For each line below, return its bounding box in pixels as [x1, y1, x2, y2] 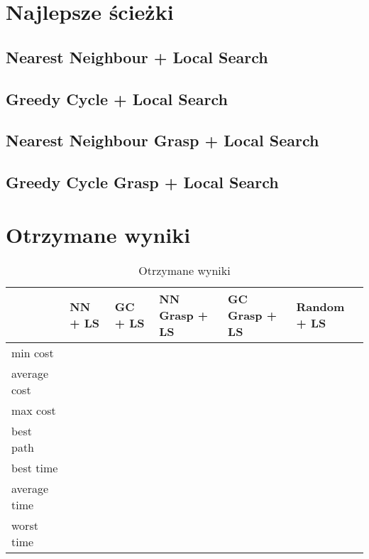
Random [296, 298, 345, 315]
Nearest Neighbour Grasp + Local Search [6, 129, 319, 151]
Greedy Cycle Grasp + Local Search [6, 171, 279, 193]
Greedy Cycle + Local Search [6, 87, 228, 109]
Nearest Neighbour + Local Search [6, 45, 268, 67]
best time [11, 459, 58, 476]
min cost [11, 344, 54, 361]
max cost [11, 401, 56, 418]
